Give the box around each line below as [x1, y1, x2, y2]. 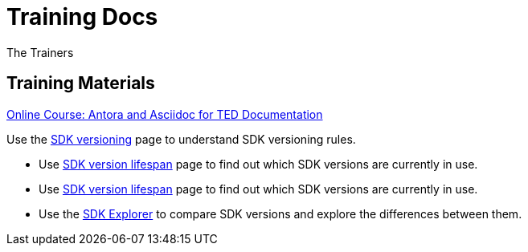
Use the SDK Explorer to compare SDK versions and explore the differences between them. [39, 206, 522, 221]
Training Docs [6, 3, 158, 30]
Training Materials [6, 73, 155, 94]
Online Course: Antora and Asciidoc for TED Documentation [6, 107, 323, 121]
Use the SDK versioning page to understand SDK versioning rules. [6, 132, 356, 146]
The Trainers [6, 45, 74, 59]
